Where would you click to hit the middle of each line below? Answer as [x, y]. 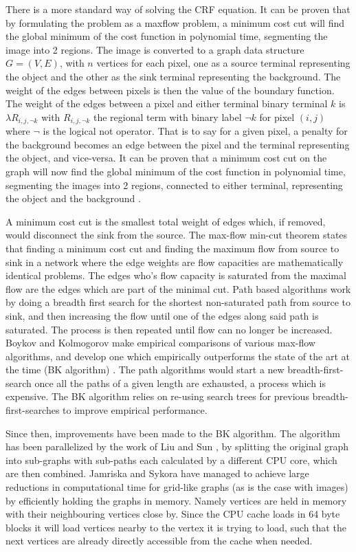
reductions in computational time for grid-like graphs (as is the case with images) [177, 487]
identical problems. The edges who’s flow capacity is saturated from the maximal [176, 275]
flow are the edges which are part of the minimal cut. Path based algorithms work [178, 288]
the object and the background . [73, 198]
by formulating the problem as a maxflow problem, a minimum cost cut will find [175, 22]
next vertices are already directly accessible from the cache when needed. [159, 541]
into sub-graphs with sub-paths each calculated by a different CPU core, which [171, 460]
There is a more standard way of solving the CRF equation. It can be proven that [178, 9]
